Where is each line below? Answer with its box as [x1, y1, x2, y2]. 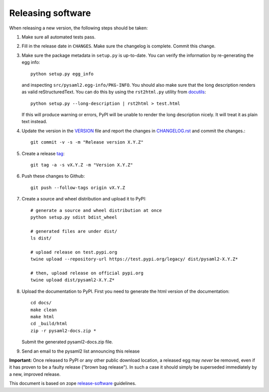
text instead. [21, 119, 47, 125]
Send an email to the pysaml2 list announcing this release [21, 348, 140, 354]
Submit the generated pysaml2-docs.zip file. [21, 339, 113, 345]
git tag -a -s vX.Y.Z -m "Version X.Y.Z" [30, 162, 133, 168]
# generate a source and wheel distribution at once [30, 207, 162, 213]
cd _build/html [30, 321, 68, 327]
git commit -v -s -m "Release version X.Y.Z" [30, 140, 144, 145]
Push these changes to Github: [21, 173, 85, 179]
